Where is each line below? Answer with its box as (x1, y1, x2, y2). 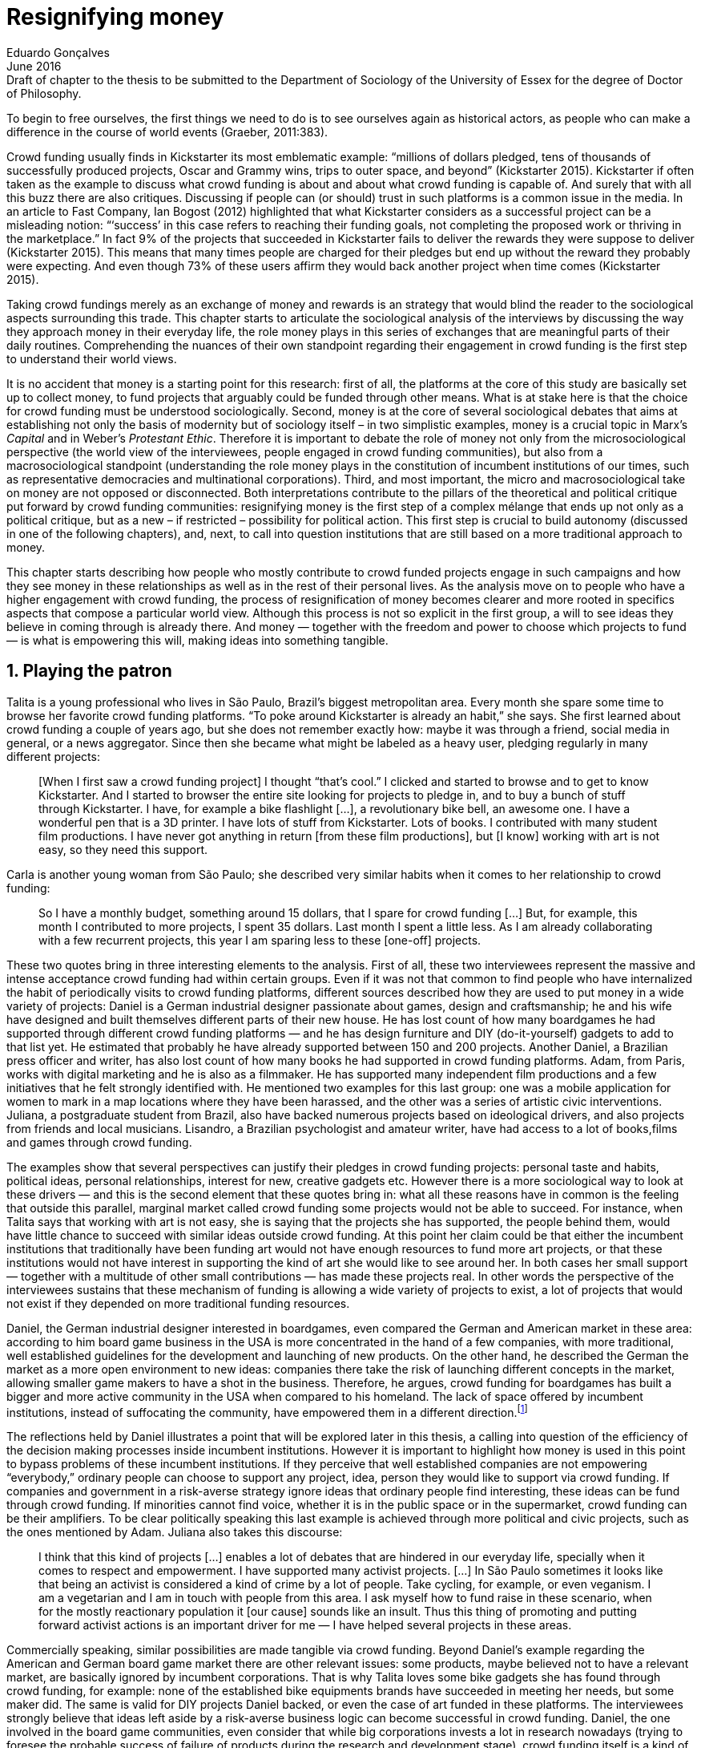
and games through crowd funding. (6, 1135, 192, 1149)
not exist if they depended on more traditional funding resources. (6, 1296, 350, 1310)
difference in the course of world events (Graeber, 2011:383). (6, 124, 328, 139)
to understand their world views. (6, 351, 177, 366)
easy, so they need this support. (38, 842, 208, 856)
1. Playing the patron (6, 661, 172, 682)
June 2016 (6, 59, 62, 73)
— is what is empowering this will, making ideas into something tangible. (6, 633, 389, 647)
